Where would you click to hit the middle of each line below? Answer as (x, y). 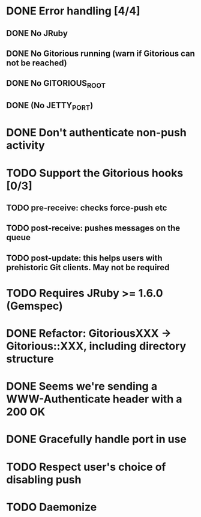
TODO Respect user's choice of (86, 467)
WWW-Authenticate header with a (94, 399)
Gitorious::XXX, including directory (96, 346)
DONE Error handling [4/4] (73, 11)
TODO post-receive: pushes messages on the (93, 228)
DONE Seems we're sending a (82, 386)
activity (25, 146)
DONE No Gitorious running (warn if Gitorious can (100, 53)
